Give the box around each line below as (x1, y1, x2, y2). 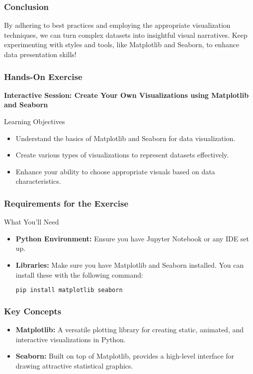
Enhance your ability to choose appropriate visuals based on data (15, 166, 215, 176)
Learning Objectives (4, 116, 65, 126)
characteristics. (15, 176, 61, 186)
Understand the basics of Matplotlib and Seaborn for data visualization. (15, 133, 236, 143)
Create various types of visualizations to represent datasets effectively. (15, 150, 229, 160)
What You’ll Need (4, 217, 59, 227)
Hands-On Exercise (4, 70, 83, 82)
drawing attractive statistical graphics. (15, 361, 133, 371)
